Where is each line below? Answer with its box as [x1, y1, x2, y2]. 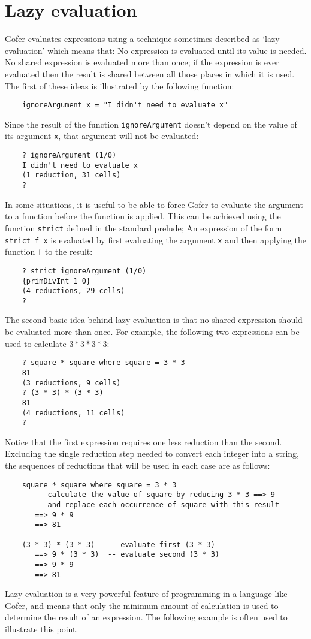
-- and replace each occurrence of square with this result [35, 500, 280, 509]
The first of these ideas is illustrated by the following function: [5, 79, 234, 92]
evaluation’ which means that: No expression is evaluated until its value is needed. [5, 44, 307, 56]
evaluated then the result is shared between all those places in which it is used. [5, 67, 295, 80]
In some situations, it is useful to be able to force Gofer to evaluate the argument [5, 198, 303, 210]
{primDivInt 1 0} [22, 276, 91, 285]
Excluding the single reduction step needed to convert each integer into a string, [5, 447, 299, 460]
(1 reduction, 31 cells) [22, 171, 121, 180]
